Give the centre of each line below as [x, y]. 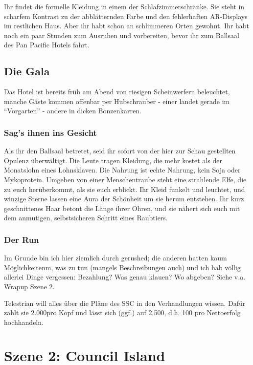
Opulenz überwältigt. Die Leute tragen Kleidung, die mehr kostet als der [113, 160]
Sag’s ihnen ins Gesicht [50, 132]
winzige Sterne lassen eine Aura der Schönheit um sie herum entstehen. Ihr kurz [124, 199]
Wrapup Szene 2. [29, 286]
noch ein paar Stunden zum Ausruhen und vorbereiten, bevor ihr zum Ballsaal [122, 35]
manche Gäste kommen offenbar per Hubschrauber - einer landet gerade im [117, 101]
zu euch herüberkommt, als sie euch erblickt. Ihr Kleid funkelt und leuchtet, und [125, 189]
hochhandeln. [24, 322]
